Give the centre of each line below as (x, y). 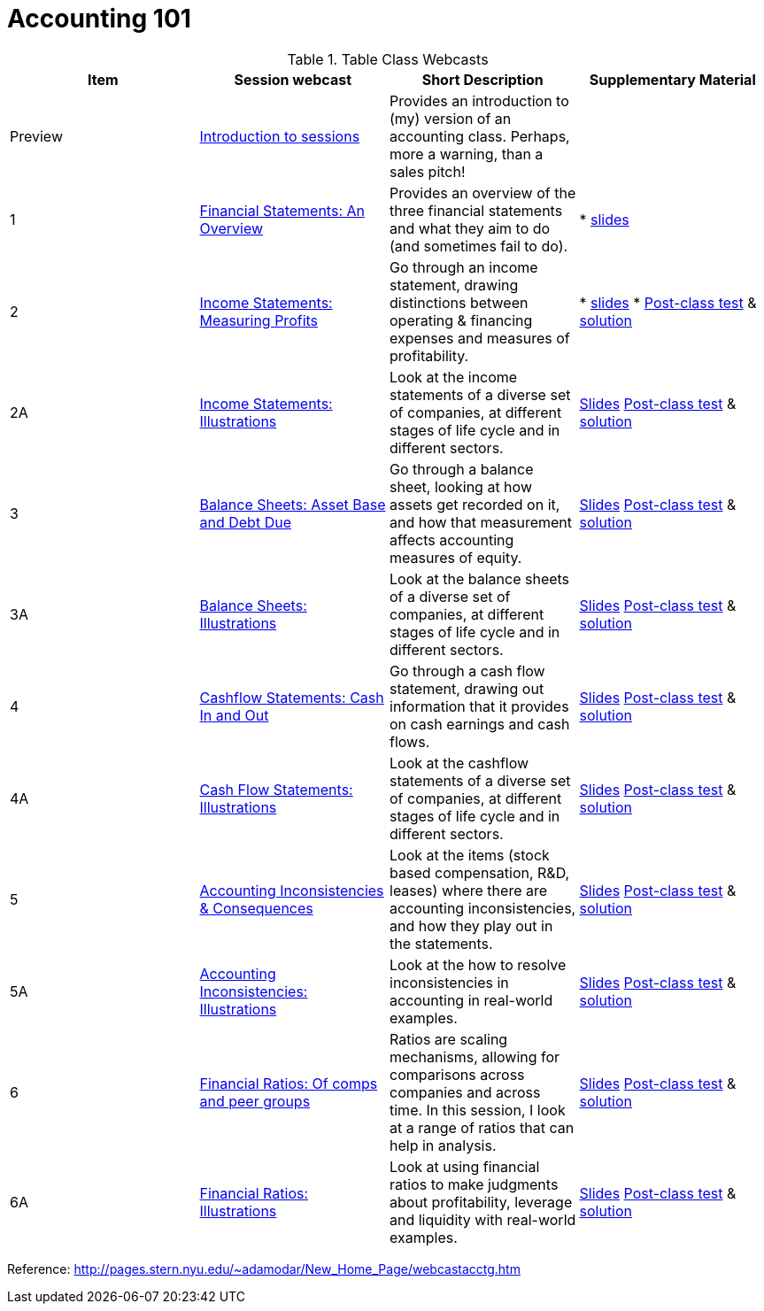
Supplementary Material (672, 79)
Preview (36, 136)
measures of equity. (456, 557)
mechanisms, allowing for (475, 1057)
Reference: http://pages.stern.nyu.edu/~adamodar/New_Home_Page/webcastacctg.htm (264, 1269)
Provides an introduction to (479, 100)
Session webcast (293, 79)
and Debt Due (245, 522)
